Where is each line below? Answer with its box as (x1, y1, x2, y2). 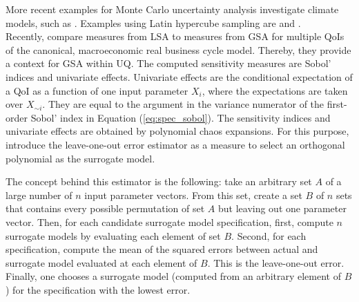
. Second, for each (231, 228, 307, 243)
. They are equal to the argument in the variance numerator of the (42, 97, 324, 111)
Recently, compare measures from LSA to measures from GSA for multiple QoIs (6, 29, 345, 44)
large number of (6, 187, 72, 202)
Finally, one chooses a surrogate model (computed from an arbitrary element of (6, 269, 341, 283)
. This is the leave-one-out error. (207, 255, 345, 270)
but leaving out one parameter (217, 201, 347, 216)
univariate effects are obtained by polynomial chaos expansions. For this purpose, (6, 124, 349, 138)
